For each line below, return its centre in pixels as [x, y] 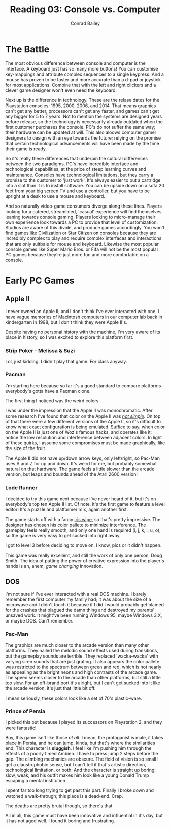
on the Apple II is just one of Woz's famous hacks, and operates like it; [79, 432]
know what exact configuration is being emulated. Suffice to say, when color [85, 427]
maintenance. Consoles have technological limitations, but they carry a [79, 175]
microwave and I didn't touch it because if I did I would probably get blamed [84, 605]
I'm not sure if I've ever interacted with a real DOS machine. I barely [76, 594]
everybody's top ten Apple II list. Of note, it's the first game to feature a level [85, 504]
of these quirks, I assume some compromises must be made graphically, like [85, 443]
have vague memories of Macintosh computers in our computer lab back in [84, 317]
